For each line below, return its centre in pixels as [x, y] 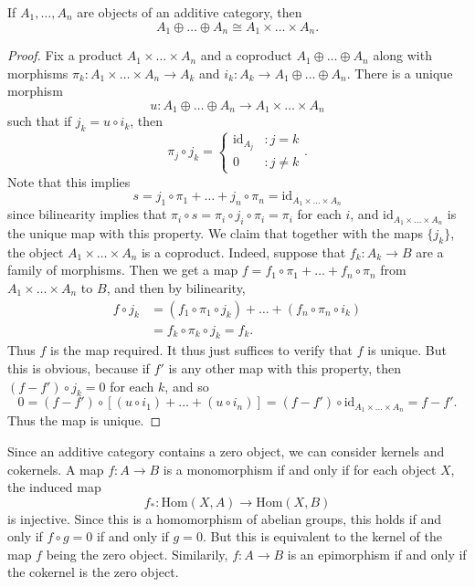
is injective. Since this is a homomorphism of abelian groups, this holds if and [225, 518]
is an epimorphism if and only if [377, 554]
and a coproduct [246, 55]
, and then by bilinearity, [176, 288]
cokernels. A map [56, 469]
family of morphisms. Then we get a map [123, 270]
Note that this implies [69, 181]
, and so [187, 386]
